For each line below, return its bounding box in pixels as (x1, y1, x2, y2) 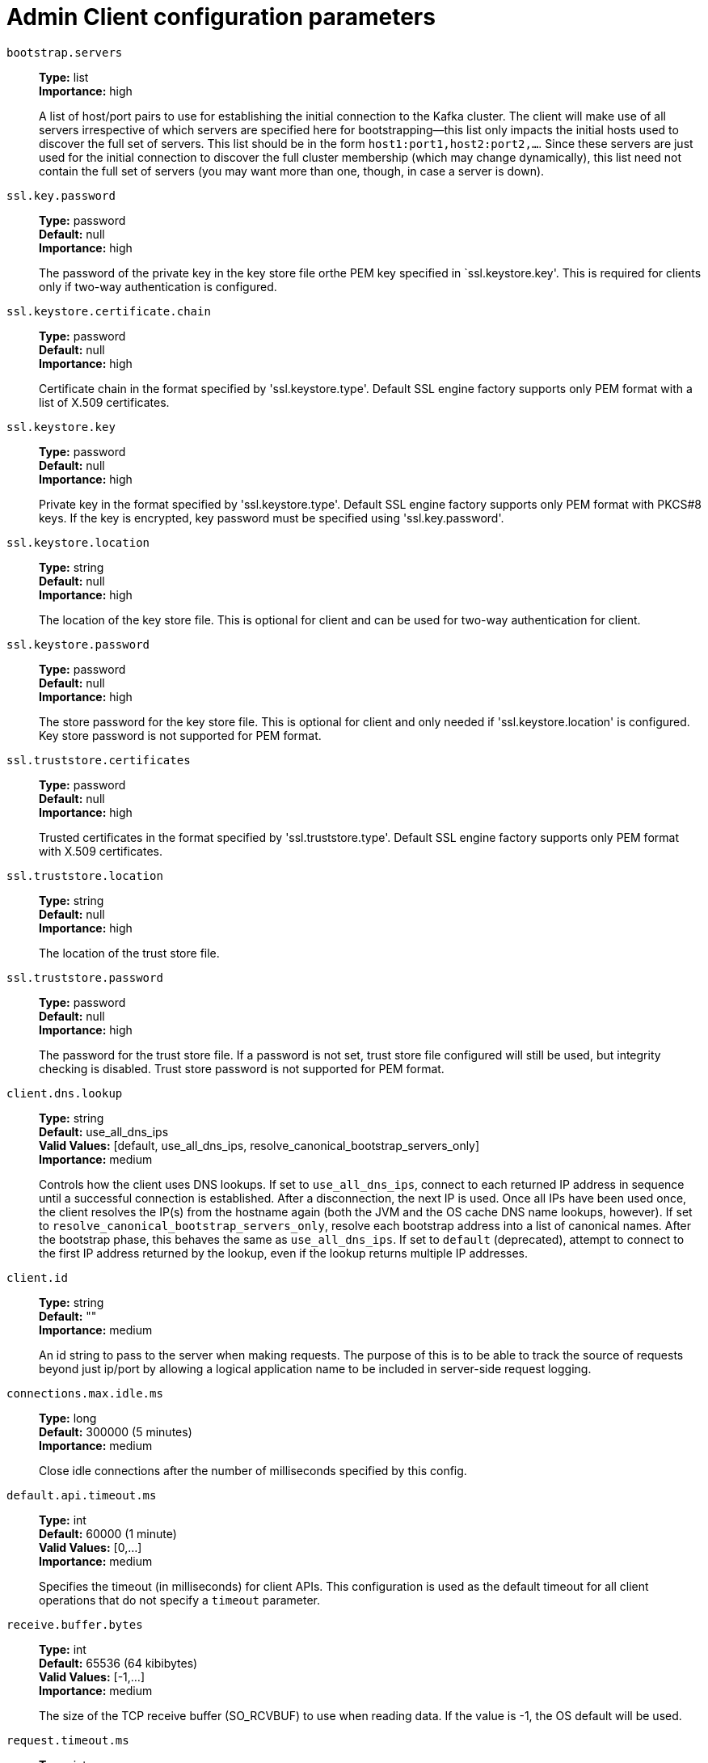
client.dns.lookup (6, 1086, 123, 1100)
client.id (6, 1270, 68, 1284)
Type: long (39, 1410, 97, 1425)
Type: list (39, 70, 89, 84)
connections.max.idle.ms (6, 1386, 163, 1400)
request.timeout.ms (6, 1733, 129, 1747)
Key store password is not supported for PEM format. (39, 728, 322, 742)
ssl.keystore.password (6, 637, 150, 651)
